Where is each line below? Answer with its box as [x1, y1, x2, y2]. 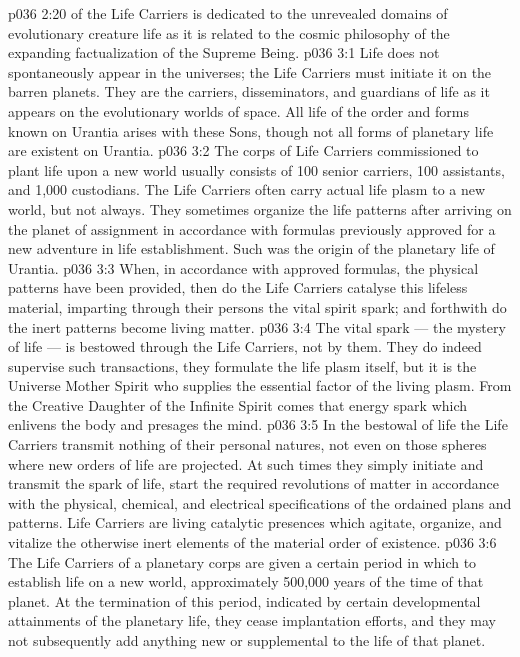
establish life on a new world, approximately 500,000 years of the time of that [8, 571, 484, 592]
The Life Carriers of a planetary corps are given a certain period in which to [8, 551, 477, 572]
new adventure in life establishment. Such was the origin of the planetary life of [8, 238, 495, 259]
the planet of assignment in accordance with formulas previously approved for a [8, 218, 496, 239]
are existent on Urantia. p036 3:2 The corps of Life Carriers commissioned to [8, 140, 479, 161]
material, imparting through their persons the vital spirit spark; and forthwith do [8, 296, 507, 317]
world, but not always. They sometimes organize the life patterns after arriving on [8, 198, 512, 219]
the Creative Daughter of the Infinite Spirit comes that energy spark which [8, 394, 468, 415]
